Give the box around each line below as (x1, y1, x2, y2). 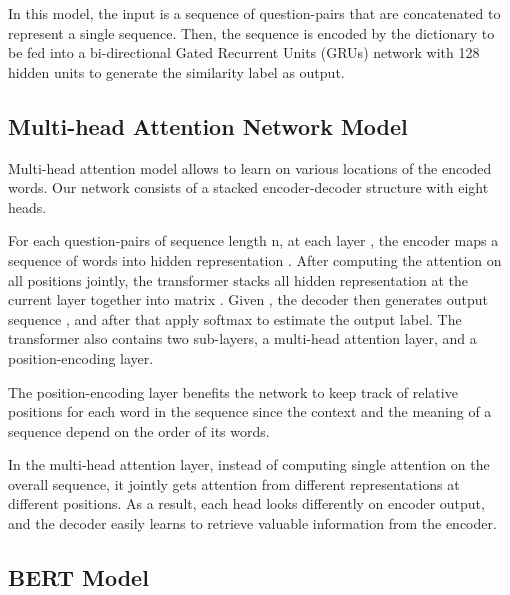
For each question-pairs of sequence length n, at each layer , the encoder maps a (8, 230, 499, 251)
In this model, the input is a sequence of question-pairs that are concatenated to (8, 3, 501, 23)
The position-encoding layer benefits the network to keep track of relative (8, 381, 458, 402)
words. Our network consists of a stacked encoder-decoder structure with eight (8, 177, 489, 198)
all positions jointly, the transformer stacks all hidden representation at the (8, 269, 468, 290)
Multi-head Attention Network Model (8, 110, 408, 141)
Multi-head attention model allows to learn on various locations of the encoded (8, 157, 492, 178)
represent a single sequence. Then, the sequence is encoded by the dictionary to (8, 22, 495, 43)
